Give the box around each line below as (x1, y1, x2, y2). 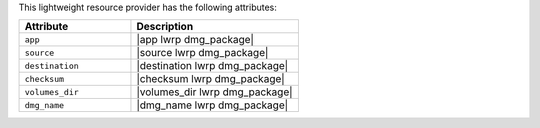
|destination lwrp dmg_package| (136, 59, 289, 73)
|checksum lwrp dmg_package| (136, 72, 285, 86)
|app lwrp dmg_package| (136, 33, 255, 47)
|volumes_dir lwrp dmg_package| (136, 85, 294, 99)
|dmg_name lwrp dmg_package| (136, 98, 289, 112)
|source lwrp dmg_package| (136, 46, 269, 60)
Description (136, 20, 194, 34)
